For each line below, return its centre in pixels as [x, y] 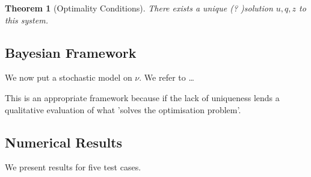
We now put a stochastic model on [69, 77]
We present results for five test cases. [73, 167]
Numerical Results [64, 142]
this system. [26, 20]
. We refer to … [167, 77]
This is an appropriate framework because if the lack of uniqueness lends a [142, 97]
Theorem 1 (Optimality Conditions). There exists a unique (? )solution [139, 8]
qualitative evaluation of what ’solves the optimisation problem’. [123, 109]
